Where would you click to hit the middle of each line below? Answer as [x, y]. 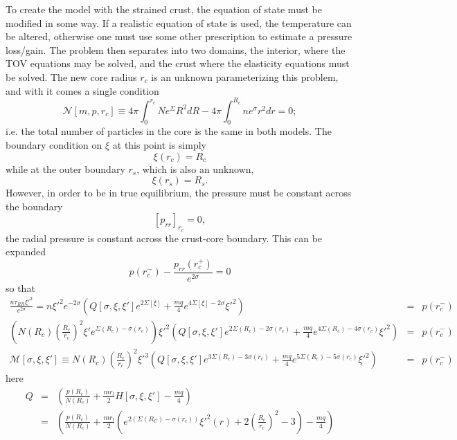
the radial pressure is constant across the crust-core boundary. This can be [164, 238]
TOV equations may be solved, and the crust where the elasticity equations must [178, 63]
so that [20, 287]
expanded [26, 251]
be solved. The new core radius [71, 76]
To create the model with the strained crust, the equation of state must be [164, 9]
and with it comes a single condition [82, 90]
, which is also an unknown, [195, 168]
